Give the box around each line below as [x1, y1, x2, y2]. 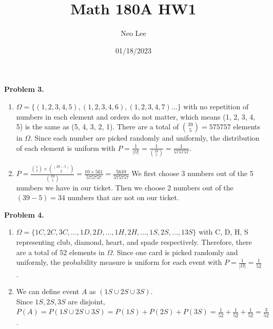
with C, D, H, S [199, 226, 248, 237]
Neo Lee [121, 28, 146, 38]
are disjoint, [68, 296, 105, 306]
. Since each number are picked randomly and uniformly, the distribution [30, 132, 260, 143]
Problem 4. [4, 209, 44, 220]
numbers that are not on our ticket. [67, 192, 179, 203]
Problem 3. [4, 84, 44, 94]
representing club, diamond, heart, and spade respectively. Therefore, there [16, 237, 252, 247]
